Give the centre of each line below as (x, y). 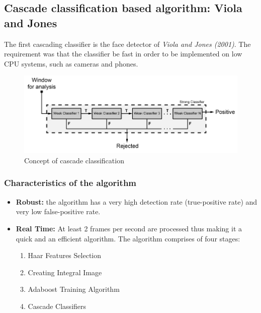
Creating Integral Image (65, 272)
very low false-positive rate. (58, 211)
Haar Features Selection (64, 255)
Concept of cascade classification (74, 160)
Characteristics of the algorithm (70, 183)
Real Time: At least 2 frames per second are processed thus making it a (129, 228)
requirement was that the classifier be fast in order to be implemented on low (123, 54)
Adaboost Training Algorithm (74, 289)
